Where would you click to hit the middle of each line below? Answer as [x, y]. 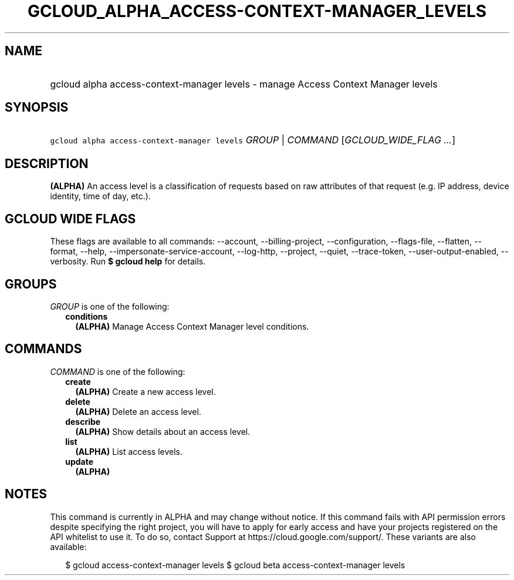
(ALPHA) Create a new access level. [146, 391]
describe [83, 421]
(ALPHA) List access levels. [129, 451]
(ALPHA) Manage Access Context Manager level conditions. [192, 326]
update [80, 461]
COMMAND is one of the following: [118, 371]
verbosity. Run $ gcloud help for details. [128, 261]
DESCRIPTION [47, 163]
